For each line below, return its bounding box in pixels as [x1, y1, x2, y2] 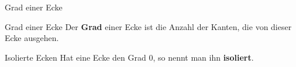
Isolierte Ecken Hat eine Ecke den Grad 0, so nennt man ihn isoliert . [5, 51, 254, 63]
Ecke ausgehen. [5, 32, 59, 44]
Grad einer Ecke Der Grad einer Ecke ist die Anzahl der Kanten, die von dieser [5, 20, 292, 32]
